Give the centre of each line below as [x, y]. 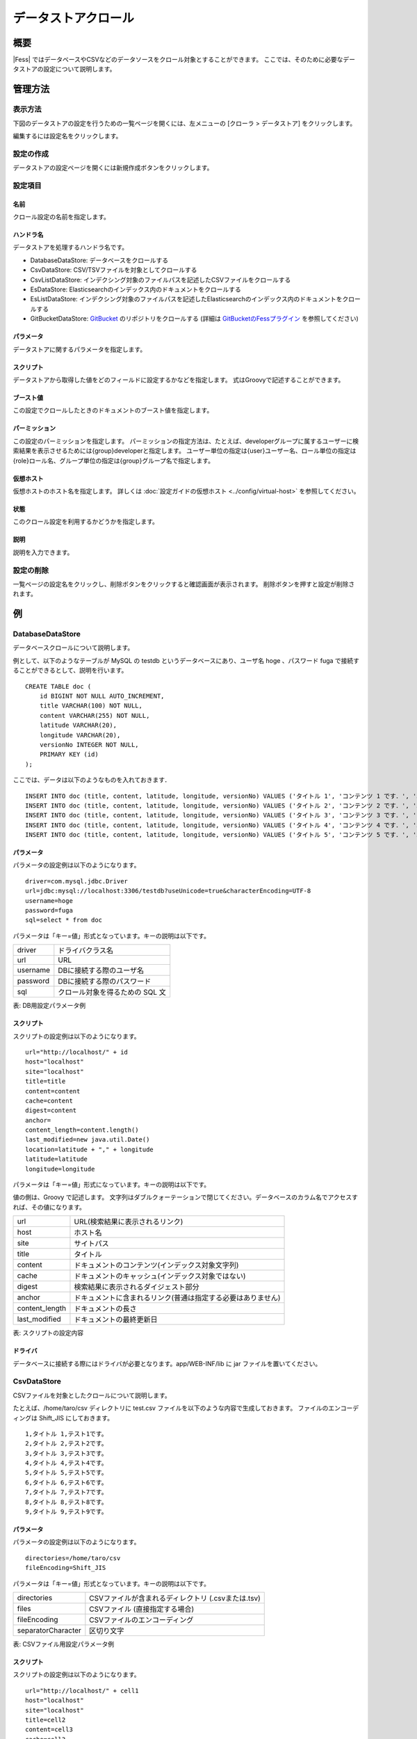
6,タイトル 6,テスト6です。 [66, 1482]
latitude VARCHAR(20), [78, 726]
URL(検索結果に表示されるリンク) [129, 1222]
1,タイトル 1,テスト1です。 [66, 1434]
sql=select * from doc [64, 920]
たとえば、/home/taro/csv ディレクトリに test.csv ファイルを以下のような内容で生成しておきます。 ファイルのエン [177, 1408]
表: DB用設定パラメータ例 [49, 1006]
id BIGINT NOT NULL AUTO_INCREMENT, [102, 696]
